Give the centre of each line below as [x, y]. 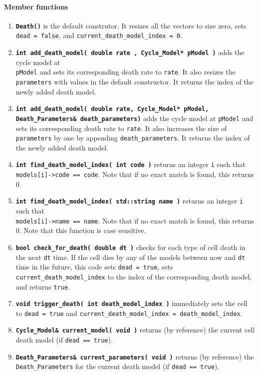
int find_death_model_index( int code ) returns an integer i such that [130, 164]
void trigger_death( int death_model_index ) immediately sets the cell [131, 303]
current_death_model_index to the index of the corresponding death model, [134, 276]
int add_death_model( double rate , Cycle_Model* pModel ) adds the [130, 52]
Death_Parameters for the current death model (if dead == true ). [118, 366]
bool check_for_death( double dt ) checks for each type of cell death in [130, 247]
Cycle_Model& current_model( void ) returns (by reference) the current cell [135, 330]
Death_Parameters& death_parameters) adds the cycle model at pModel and [134, 118]
